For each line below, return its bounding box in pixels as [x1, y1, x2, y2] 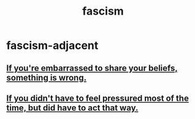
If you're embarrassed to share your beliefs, [6, 63, 178, 73]
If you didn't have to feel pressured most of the [6, 93, 189, 103]
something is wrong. [6, 72, 87, 83]
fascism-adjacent [6, 38, 99, 52]
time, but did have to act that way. [6, 103, 139, 113]
